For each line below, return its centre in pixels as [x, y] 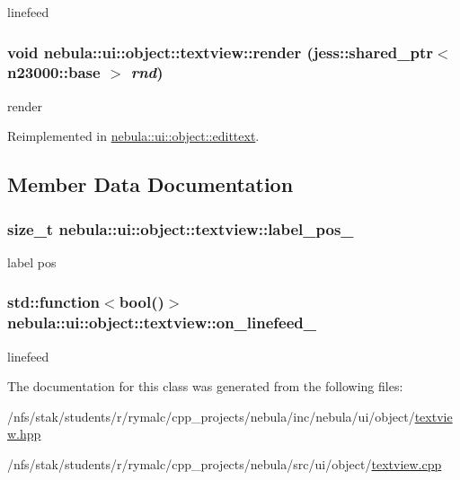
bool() [142, 302]
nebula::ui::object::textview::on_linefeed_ [162, 323]
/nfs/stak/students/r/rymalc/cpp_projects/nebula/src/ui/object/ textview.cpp [225, 464]
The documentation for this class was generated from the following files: [205, 386]
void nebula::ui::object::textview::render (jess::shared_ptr [220, 52]
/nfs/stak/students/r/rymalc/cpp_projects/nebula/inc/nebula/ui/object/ [211, 416]
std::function [54, 302]
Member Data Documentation [150, 184]
